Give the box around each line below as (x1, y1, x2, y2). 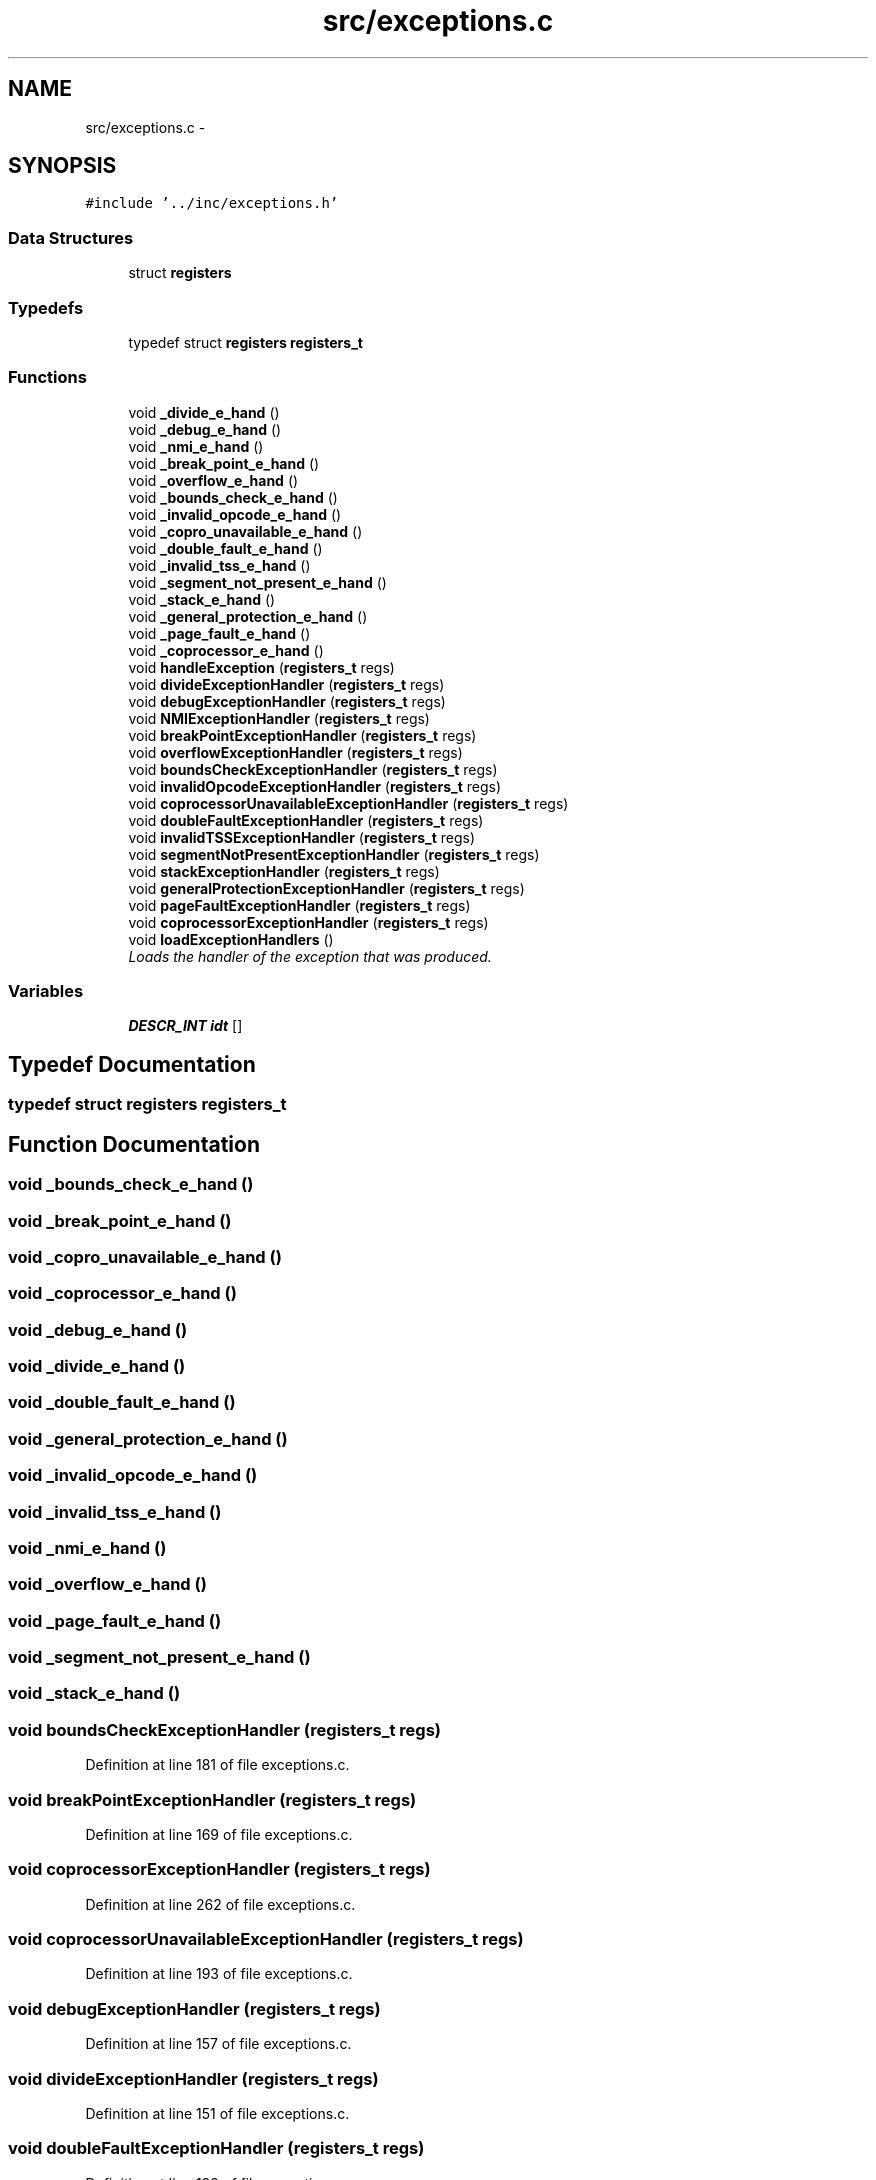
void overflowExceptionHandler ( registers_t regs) (128, 743, 463, 761)
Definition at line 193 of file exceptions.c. (85, 1965, 353, 1983)
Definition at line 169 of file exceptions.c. (85, 1825, 353, 1843)
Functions (8, 367, 87, 388)
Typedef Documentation (8, 1051, 256, 1077)
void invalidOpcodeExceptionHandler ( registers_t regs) (128, 777, 502, 795)
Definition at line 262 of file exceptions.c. (85, 1895, 356, 1913)
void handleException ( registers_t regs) (128, 658, 395, 676)
